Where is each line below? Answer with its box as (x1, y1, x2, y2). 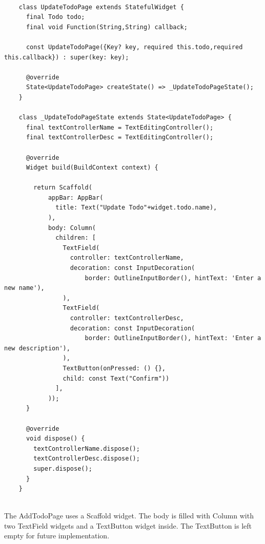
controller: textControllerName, (70, 254, 184, 262)
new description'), (4, 344, 70, 352)
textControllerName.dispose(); (33, 445, 140, 452)
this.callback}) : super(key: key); (4, 53, 129, 61)
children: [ (55, 234, 96, 242)
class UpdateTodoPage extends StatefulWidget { (18, 3, 184, 11)
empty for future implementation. (4, 530, 110, 541)
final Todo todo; (26, 13, 85, 21)
